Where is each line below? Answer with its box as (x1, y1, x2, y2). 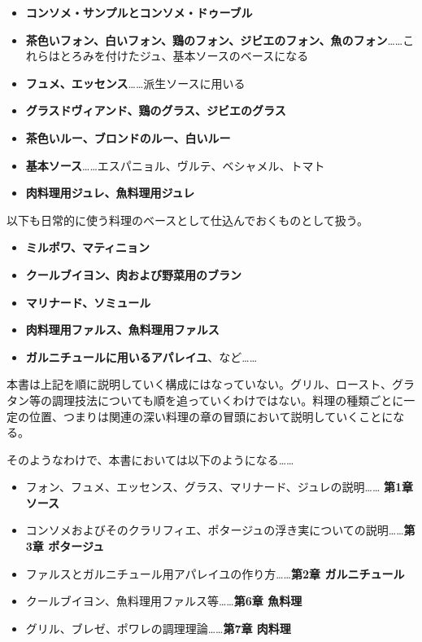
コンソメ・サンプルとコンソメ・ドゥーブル (25, 4, 253, 20)
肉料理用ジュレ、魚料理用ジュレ (25, 184, 195, 201)
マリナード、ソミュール (25, 293, 151, 310)
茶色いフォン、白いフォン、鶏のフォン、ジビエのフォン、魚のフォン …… (25, 31, 403, 48)
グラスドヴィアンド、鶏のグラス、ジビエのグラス (25, 102, 286, 119)
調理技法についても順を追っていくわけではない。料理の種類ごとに (51, 391, 404, 408)
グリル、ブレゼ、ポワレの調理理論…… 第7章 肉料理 (25, 619, 291, 636)
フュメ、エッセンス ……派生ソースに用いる (25, 74, 246, 91)
